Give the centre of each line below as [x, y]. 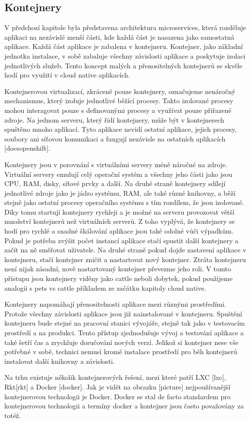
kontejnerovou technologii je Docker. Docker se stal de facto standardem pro [117, 396]
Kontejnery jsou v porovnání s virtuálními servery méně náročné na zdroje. [116, 164]
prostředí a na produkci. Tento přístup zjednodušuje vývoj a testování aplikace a [124, 333]
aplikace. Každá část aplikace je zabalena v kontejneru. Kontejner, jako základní [124, 46]
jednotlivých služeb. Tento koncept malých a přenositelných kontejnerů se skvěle [124, 65]
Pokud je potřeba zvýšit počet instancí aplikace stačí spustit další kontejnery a [121, 240]
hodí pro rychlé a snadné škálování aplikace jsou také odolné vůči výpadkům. [119, 231]
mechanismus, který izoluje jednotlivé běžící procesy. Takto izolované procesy [119, 101]
